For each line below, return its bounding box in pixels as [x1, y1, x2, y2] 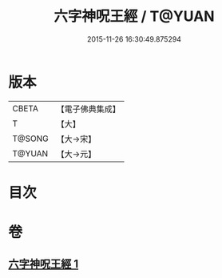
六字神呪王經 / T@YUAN [54, 7, 215, 26]
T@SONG [12, 133, 50, 144]
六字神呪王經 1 [8, 257, 79, 271]
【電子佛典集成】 [56, 103, 121, 115]
